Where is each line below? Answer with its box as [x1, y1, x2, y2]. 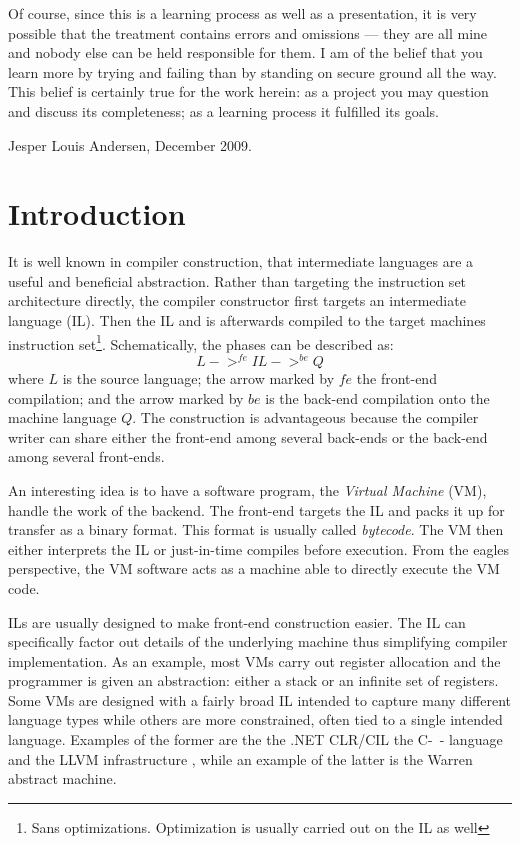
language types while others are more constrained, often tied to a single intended [8, 709, 503, 730]
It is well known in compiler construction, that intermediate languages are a [8, 251, 474, 272]
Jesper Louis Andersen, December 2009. [8, 134, 252, 155]
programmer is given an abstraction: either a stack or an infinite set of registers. [8, 670, 499, 691]
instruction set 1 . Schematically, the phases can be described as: [8, 330, 394, 354]
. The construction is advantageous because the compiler [132, 407, 479, 428]
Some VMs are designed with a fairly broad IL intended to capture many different [8, 689, 511, 710]
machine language [8, 407, 117, 428]
